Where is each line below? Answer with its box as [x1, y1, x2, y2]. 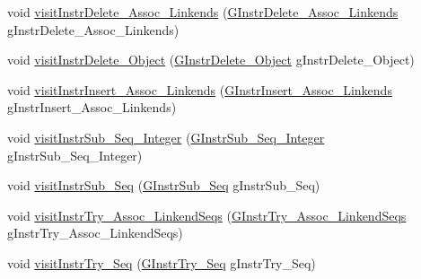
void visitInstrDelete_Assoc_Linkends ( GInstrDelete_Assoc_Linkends [7, 3, 399, 21]
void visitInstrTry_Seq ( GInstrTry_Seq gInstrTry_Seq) [7, 253, 316, 272]
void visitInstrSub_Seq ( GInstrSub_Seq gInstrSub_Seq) [7, 176, 320, 195]
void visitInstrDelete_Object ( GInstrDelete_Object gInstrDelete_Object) [7, 50, 415, 69]
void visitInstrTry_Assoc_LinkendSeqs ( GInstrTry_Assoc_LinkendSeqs [7, 205, 407, 224]
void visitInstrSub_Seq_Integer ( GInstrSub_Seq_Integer [7, 127, 325, 146]
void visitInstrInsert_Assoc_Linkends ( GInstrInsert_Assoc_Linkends [7, 80, 392, 99]
